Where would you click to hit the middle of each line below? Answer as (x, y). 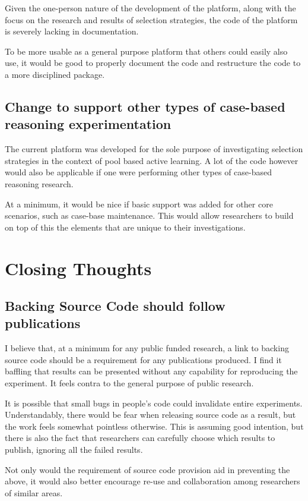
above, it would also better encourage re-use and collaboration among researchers (153, 481)
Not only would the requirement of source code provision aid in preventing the (147, 469)
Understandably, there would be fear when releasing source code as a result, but (150, 415)
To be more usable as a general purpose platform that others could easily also (146, 51)
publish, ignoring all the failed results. (74, 450)
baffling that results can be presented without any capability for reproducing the (151, 371)
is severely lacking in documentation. (72, 31)
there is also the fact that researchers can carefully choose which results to (140, 438)
